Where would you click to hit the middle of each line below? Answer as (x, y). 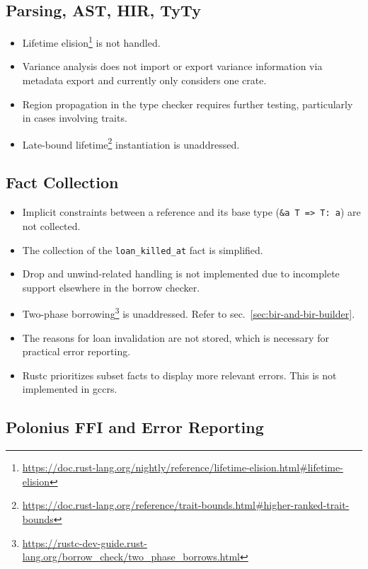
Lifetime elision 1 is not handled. (91, 41)
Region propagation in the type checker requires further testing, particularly (188, 104)
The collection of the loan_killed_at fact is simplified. (143, 249)
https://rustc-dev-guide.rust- (85, 542)
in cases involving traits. (75, 118)
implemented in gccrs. (70, 389)
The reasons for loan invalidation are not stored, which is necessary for (176, 337)
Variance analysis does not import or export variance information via (172, 66)
